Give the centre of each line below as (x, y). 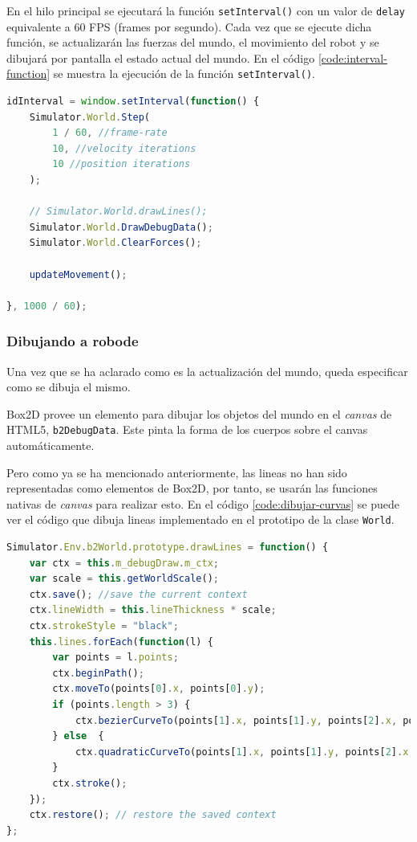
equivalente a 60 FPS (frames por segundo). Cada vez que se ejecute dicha (189, 26)
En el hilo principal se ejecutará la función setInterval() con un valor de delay (206, 10)
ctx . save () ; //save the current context (138, 594)
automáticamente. (51, 446)
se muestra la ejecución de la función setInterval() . (184, 74)
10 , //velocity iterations (124, 148)
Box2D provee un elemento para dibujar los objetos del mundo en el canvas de (199, 413)
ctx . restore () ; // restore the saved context (153, 815)
